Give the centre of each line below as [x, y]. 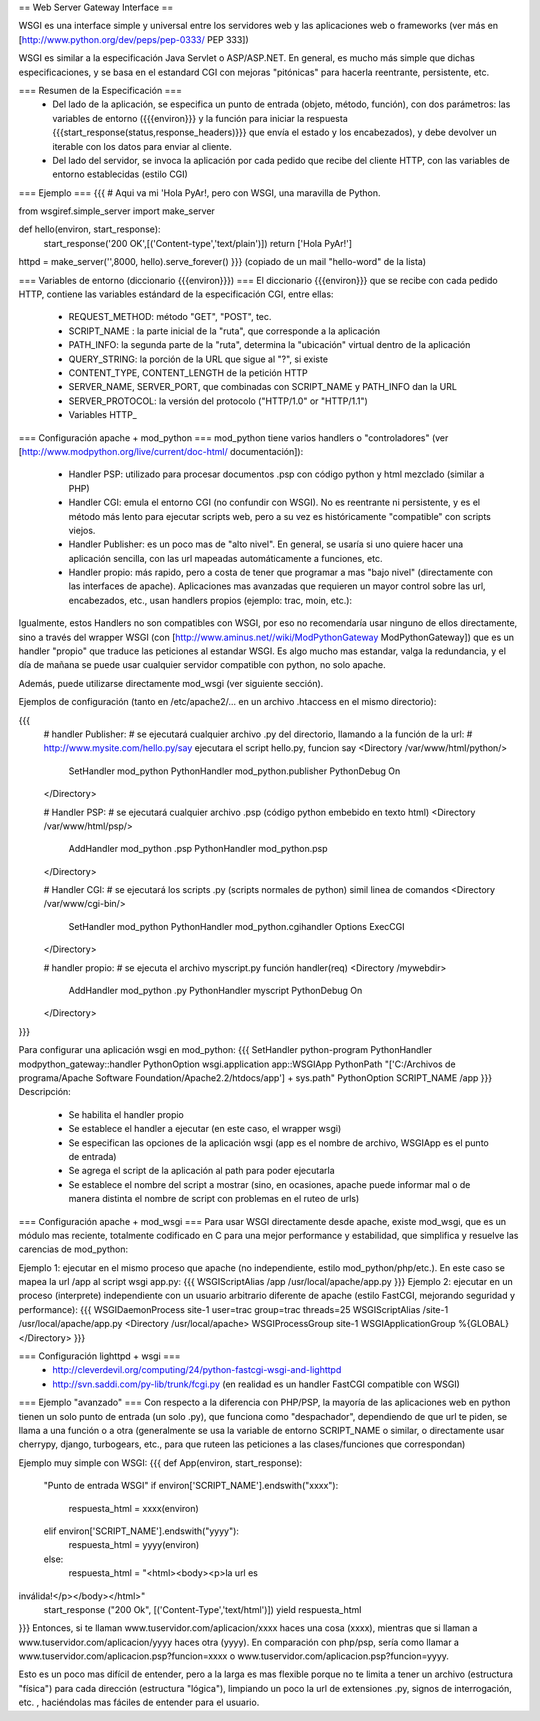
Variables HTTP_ [102, 415]
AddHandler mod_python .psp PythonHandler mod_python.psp [198, 849]
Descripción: [45, 1092]
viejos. [82, 530]
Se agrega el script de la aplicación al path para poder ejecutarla [201, 1171]
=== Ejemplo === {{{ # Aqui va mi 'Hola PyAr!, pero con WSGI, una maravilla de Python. [199, 192]
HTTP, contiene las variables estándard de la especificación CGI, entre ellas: [176, 294]
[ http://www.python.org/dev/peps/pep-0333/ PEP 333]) [133, 39]
